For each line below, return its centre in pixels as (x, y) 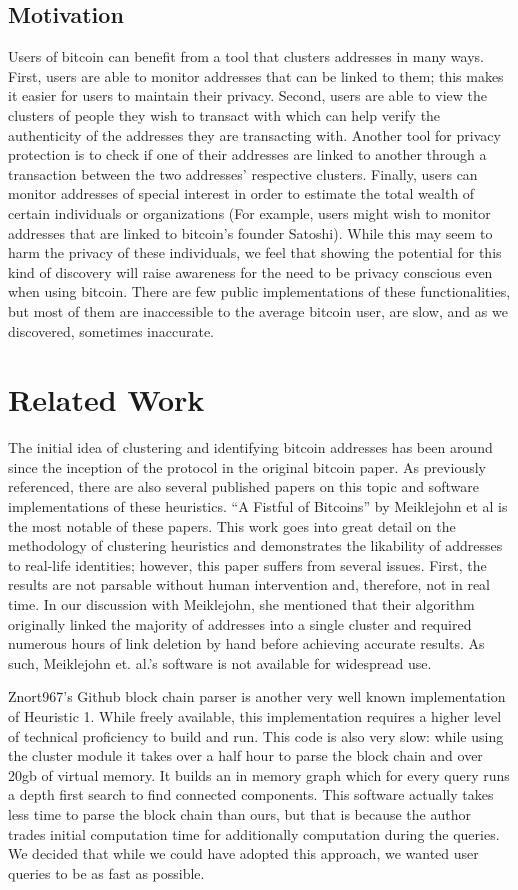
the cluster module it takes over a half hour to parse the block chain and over (245, 755)
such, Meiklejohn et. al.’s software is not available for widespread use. (220, 662)
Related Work (106, 399)
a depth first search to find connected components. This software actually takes (251, 794)
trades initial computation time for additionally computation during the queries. (254, 833)
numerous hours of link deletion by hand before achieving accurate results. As (246, 643)
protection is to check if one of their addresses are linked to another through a (247, 154)
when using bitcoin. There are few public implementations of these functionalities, (259, 291)
